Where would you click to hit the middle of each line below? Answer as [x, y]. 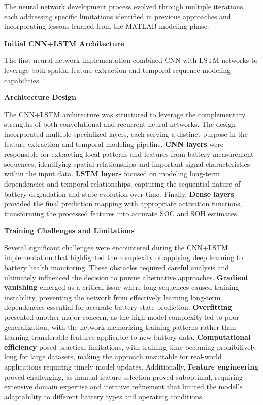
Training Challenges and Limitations [69, 230]
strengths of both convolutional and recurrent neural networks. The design [120, 124]
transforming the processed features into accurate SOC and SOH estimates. [122, 213]
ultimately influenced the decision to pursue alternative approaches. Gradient [126, 277]
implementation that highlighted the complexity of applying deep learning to [124, 257]
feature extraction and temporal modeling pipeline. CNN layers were [114, 144]
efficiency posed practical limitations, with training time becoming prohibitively [130, 346]
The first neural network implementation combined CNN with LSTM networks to [131, 60]
